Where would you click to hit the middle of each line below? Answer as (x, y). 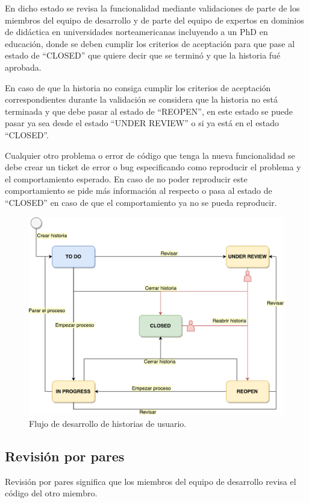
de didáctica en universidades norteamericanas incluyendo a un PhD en (136, 32)
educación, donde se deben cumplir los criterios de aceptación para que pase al (150, 43)
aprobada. (23, 67)
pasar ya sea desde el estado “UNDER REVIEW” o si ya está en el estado (142, 123)
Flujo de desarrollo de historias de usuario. (108, 424)
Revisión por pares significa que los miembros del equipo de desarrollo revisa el (151, 481)
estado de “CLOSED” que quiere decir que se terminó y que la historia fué (143, 55)
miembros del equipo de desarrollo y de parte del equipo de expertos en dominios (154, 20)
